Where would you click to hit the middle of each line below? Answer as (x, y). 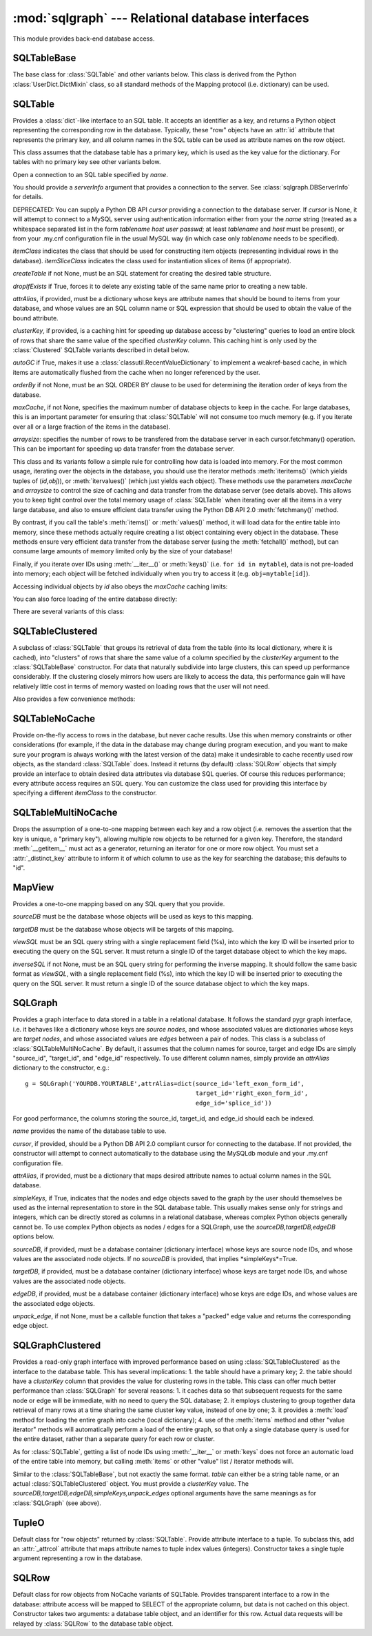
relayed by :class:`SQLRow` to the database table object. (93, 1624)
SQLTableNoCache (54, 719)
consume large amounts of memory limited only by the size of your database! (123, 551)
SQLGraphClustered (57, 1346)
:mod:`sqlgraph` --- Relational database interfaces (161, 18)
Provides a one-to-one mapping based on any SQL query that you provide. (119, 903)
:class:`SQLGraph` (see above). (57, 1503)
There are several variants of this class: (69, 612)
